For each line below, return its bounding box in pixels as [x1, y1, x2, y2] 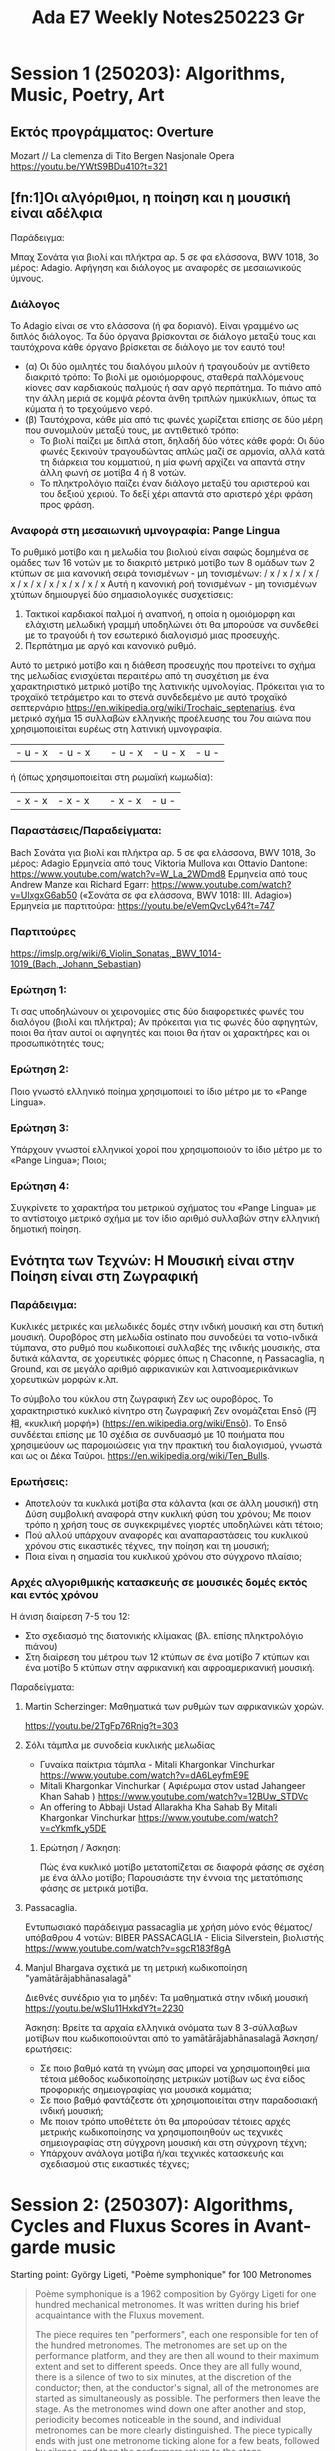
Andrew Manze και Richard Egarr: [10, 878, 150, 890]
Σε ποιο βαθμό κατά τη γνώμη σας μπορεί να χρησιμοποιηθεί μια [39, 2062, 311, 2075]
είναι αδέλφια [10, 205, 103, 222]
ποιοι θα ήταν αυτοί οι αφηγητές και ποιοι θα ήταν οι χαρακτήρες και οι [10, 1027, 310, 1039]
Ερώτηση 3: [10, 1121, 70, 1135]
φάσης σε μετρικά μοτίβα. [39, 1882, 149, 1895]
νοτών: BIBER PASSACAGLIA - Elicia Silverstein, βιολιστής [83, 1932, 325, 1944]
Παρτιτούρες [10, 924, 77, 938]
